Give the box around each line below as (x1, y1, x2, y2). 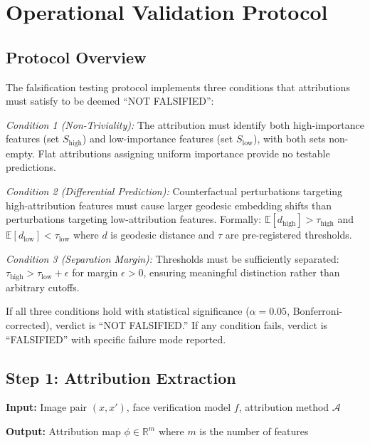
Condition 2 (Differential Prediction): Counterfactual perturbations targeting (6, 184, 343, 198)
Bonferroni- (292, 303, 343, 318)
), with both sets (253, 131, 326, 146)
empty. (6, 145, 35, 160)
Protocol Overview (6, 46, 147, 68)
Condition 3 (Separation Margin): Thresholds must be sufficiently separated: (6, 251, 339, 266)
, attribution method (238, 400, 329, 415)
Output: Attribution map (6, 424, 121, 438)
